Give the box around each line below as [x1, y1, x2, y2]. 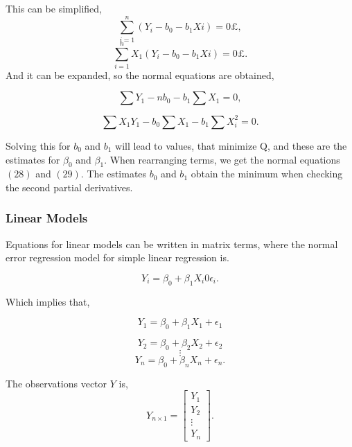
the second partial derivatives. [6, 179, 133, 194]
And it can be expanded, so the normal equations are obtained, [6, 67, 274, 82]
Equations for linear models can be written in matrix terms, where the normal [6, 236, 338, 251]
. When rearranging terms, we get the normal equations [104, 152, 340, 166]
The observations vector [6, 376, 107, 390]
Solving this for [6, 138, 71, 152]
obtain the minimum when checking [191, 166, 343, 181]
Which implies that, [6, 294, 90, 308]
